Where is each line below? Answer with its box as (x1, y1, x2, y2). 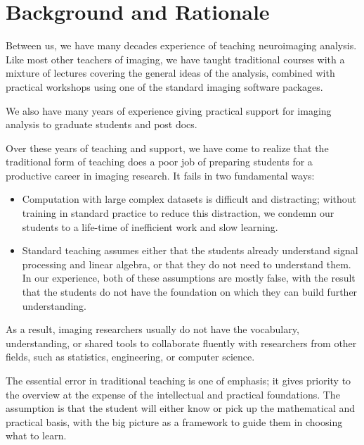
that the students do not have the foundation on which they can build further (22, 284, 358, 299)
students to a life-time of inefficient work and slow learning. (22, 219, 278, 234)
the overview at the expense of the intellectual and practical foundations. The (6, 387, 340, 401)
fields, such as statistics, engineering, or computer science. (6, 349, 255, 364)
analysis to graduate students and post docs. (6, 117, 197, 132)
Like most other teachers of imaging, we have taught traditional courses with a (6, 51, 345, 66)
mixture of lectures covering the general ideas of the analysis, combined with (6, 65, 335, 80)
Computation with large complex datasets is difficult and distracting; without (22, 192, 357, 206)
